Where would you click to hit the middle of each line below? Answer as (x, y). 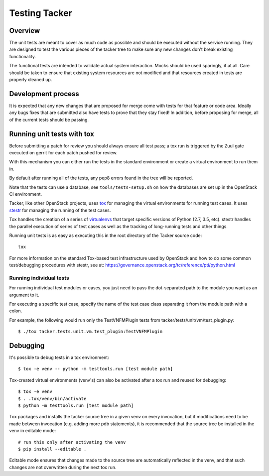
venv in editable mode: (33, 431)
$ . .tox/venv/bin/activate (52, 399)
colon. (16, 311)
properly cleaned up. (31, 80)
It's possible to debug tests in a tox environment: (59, 357)
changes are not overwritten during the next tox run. (63, 467)
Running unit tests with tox (52, 134)
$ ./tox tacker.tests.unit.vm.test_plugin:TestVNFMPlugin (90, 332)
